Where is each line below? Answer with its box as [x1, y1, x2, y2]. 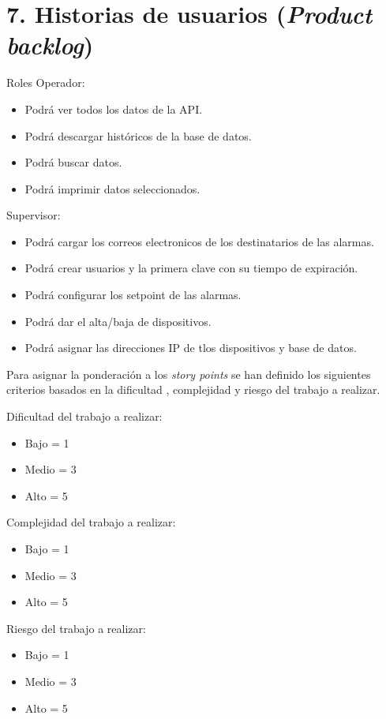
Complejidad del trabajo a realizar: [6, 514, 176, 530]
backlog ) [6, 28, 94, 62]
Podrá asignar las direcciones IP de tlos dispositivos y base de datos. [24, 339, 357, 356]
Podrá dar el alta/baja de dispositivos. [24, 313, 212, 329]
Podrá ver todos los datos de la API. [24, 100, 203, 117]
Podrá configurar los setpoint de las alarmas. [24, 286, 242, 303]
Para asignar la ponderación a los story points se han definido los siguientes [6, 365, 371, 382]
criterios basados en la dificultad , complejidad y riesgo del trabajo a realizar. [6, 381, 380, 398]
